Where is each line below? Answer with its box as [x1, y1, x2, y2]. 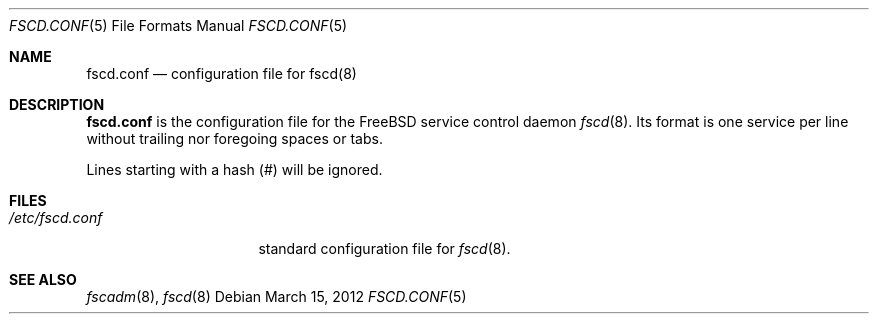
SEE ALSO [9, 271, 77, 288]
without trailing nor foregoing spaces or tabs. [86, 130, 383, 147]
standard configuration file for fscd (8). [258, 240, 511, 257]
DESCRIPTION [9, 96, 105, 113]
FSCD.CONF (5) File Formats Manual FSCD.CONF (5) [9, 17, 348, 34]
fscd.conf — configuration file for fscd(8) [86, 65, 357, 82]
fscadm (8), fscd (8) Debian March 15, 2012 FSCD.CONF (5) [86, 288, 467, 305]
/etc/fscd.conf [9, 209, 103, 226]
